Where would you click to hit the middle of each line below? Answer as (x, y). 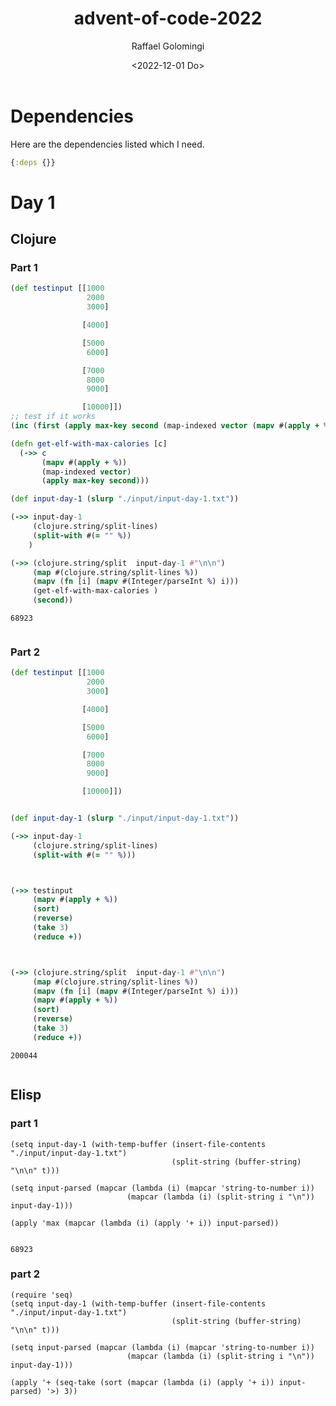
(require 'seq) (42, 1295)
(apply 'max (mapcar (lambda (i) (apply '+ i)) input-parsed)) (145, 1223)
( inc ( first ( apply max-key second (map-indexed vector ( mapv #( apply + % (169, 426)
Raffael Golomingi (168, 46)
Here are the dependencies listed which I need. (107, 144)
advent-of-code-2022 (168, 18)
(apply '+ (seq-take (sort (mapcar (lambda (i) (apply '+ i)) (142, 1382)
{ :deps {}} (33, 162)
